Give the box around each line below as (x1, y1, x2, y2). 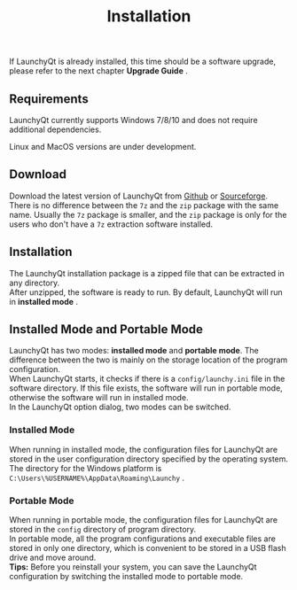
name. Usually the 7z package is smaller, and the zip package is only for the (9, 209, 287, 220)
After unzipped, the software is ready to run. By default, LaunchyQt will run (9, 286, 284, 298)
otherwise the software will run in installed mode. (9, 392, 189, 403)
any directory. (9, 277, 60, 288)
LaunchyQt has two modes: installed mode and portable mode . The (9, 345, 259, 356)
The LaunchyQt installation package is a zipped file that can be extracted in (9, 268, 285, 278)
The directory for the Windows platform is (9, 462, 162, 473)
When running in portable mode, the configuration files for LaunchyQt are (9, 515, 277, 525)
